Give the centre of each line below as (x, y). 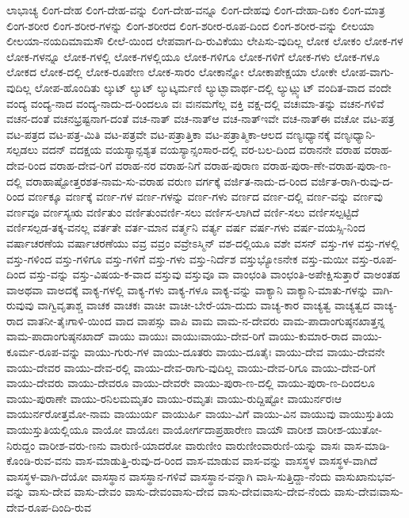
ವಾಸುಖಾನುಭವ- (365, 476)
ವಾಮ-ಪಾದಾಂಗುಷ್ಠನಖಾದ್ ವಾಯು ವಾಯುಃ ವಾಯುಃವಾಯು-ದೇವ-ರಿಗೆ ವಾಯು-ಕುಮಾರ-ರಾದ (178, 336)
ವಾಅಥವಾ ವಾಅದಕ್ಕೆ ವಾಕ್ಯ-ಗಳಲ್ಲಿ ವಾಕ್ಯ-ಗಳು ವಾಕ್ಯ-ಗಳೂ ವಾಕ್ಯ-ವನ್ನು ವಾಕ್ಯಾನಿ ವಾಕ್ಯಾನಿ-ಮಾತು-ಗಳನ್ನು (188, 289)
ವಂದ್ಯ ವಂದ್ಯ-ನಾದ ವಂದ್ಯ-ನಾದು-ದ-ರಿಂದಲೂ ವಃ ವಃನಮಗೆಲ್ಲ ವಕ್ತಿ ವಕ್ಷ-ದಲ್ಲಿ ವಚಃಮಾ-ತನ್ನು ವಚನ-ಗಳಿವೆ (195, 103)
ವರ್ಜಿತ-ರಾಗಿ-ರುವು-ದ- (352, 180)
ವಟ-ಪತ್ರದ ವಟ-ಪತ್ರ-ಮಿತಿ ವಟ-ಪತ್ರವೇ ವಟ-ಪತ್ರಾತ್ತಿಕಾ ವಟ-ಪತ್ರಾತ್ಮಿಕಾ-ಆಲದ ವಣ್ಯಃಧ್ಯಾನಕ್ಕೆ (168, 134)
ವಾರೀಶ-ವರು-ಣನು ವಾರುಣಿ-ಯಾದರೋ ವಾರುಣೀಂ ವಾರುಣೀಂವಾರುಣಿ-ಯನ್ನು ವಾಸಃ (189, 445)
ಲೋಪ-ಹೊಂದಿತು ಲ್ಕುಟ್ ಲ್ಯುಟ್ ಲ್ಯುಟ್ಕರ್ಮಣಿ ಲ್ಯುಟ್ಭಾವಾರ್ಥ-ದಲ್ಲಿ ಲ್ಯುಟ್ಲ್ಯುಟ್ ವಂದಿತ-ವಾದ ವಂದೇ (213, 87)
